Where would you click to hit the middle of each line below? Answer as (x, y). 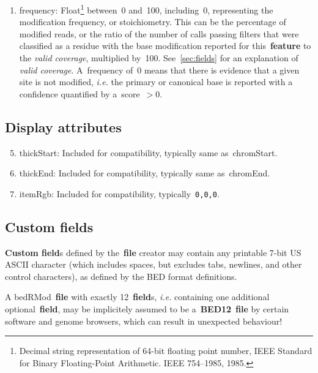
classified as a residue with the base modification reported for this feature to (165, 46)
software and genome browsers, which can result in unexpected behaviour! (144, 321)
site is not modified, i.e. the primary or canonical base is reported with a (156, 82)
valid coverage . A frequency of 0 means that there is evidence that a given (159, 70)
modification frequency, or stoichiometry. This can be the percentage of (153, 22)
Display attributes (63, 126)
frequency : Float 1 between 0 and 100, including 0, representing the (146, 9)
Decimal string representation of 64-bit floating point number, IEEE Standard (166, 351)
